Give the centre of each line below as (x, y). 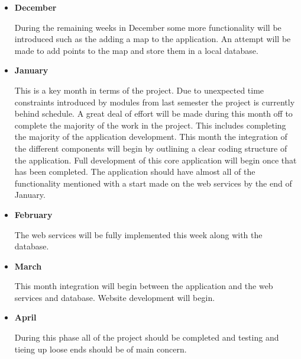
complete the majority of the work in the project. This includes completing (150, 125)
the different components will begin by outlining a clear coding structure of (151, 148)
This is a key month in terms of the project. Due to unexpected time (139, 90)
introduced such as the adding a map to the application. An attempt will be (153, 39)
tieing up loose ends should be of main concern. (101, 349)
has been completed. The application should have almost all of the (135, 172)
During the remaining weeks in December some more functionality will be (148, 27)
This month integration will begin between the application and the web (144, 286)
